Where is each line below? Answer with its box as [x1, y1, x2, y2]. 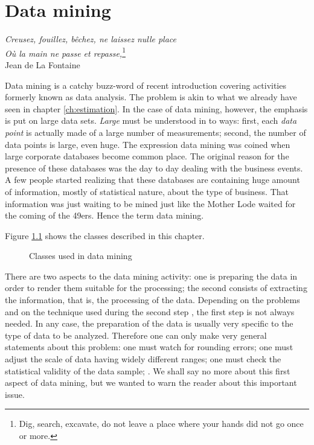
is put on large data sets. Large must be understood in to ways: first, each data [5, 114, 297, 127]
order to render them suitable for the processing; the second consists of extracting [5, 281, 307, 294]
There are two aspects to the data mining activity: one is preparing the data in [5, 269, 298, 282]
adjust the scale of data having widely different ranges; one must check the [5, 353, 281, 365]
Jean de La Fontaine [5, 58, 80, 71]
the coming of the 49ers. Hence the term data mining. [5, 209, 204, 222]
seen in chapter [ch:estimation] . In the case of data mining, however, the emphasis [5, 102, 308, 115]
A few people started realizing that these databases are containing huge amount [5, 173, 300, 186]
